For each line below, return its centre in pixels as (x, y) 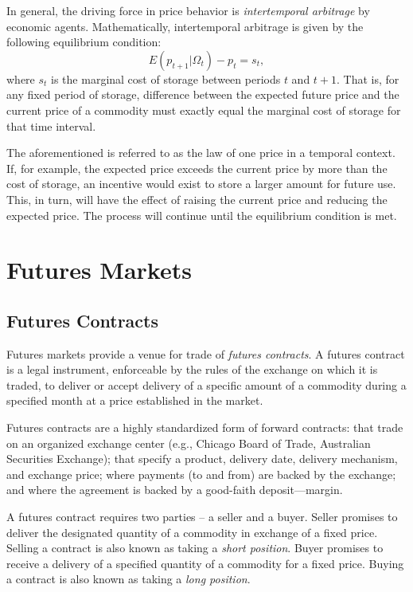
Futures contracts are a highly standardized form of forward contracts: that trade (205, 427)
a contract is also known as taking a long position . (129, 579)
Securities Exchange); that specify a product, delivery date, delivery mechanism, (202, 459)
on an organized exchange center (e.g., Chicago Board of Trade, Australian (189, 443)
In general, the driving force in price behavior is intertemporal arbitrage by (188, 10)
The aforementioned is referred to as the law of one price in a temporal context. (201, 153)
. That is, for (368, 78)
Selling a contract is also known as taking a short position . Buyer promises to (195, 548)
